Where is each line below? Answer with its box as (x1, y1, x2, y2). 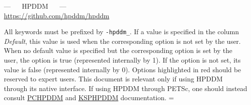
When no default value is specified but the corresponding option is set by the (4, 45, 233, 55)
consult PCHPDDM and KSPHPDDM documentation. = (4, 92, 174, 103)
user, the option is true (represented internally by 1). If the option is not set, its (4, 55, 241, 65)
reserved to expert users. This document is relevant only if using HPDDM (4, 74, 223, 84)
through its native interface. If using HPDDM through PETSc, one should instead (4, 83, 248, 93)
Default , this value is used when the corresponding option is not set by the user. (4, 36, 241, 46)
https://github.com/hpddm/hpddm (4, 10, 109, 20)
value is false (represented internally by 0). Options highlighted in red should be (4, 64, 241, 74)
